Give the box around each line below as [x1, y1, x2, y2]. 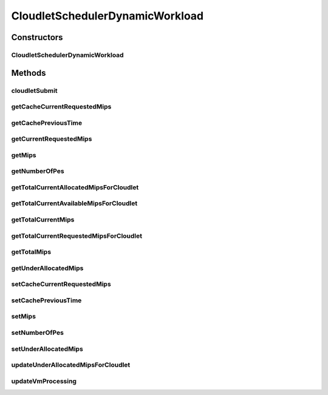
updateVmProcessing [11, 377, 77, 385]
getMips [11, 150, 36, 159]
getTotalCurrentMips [11, 215, 75, 224]
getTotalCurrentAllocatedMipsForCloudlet [11, 183, 139, 191]
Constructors [11, 32, 63, 42]
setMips [11, 312, 36, 321]
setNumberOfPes [11, 328, 64, 337]
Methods [11, 67, 46, 78]
